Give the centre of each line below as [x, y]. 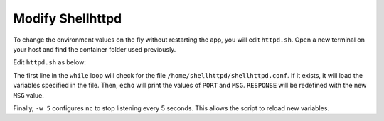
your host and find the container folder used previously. [95, 49]
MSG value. [28, 95]
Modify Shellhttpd [68, 18]
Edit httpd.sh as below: [50, 62]
